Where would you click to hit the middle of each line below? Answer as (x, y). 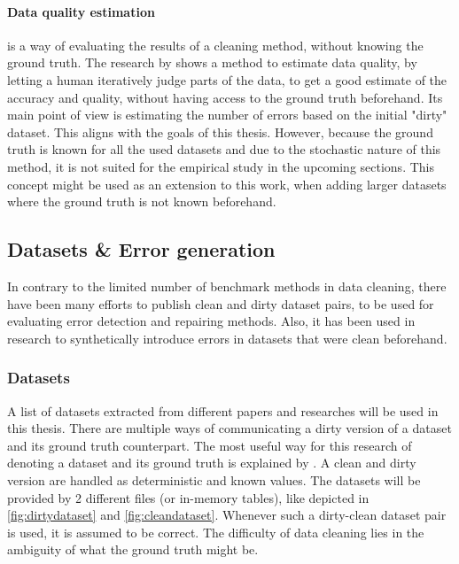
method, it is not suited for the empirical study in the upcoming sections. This (221, 166)
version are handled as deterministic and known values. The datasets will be (214, 479)
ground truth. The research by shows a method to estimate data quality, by (212, 62)
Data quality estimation (81, 11)
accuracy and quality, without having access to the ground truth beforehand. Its (225, 97)
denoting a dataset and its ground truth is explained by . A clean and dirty (212, 463)
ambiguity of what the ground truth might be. (133, 549)
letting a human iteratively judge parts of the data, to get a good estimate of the (227, 79)
